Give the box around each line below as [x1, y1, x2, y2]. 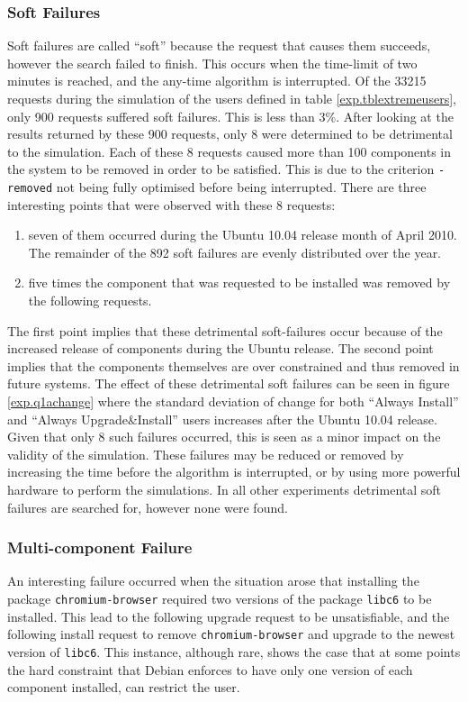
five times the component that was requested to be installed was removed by [28, 273, 451, 292]
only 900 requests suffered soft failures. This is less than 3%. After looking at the [7, 106, 454, 125]
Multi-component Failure [7, 536, 193, 559]
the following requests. [28, 291, 152, 310]
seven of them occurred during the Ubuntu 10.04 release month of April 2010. [28, 225, 457, 244]
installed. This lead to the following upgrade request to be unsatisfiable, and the [7, 606, 450, 625]
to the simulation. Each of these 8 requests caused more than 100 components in [7, 141, 452, 160]
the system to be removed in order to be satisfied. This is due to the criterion [7, 160, 435, 178]
